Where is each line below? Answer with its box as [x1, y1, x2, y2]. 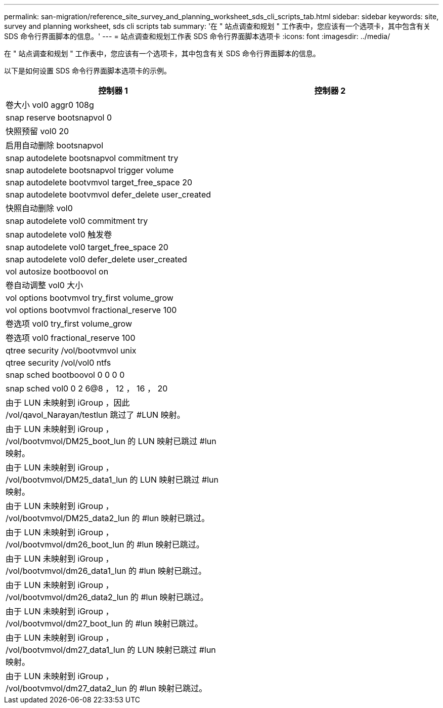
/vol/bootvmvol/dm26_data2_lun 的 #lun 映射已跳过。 [6, 592, 208, 602]
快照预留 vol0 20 [6, 126, 69, 136]
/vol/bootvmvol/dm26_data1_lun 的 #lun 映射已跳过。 [6, 566, 206, 576]
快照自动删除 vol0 [6, 203, 73, 213]
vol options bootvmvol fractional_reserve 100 [6, 305, 177, 315]
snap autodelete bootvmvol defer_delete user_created [6, 189, 211, 200]
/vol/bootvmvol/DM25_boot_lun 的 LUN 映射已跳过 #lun [6, 436, 216, 446]
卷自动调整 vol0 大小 [6, 280, 83, 290]
